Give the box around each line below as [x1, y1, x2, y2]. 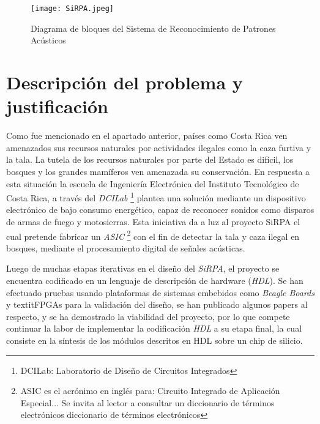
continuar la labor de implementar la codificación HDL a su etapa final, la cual [6, 322, 302, 335]
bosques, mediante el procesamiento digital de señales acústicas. [6, 241, 245, 254]
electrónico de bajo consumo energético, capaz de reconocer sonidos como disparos [6, 203, 314, 216]
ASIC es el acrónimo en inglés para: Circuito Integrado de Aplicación [20, 384, 280, 397]
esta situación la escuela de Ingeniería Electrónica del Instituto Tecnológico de [6, 177, 299, 190]
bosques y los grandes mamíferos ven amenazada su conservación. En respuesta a [6, 165, 310, 177]
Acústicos [31, 34, 66, 46]
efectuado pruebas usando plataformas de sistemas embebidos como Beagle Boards [6, 286, 314, 299]
